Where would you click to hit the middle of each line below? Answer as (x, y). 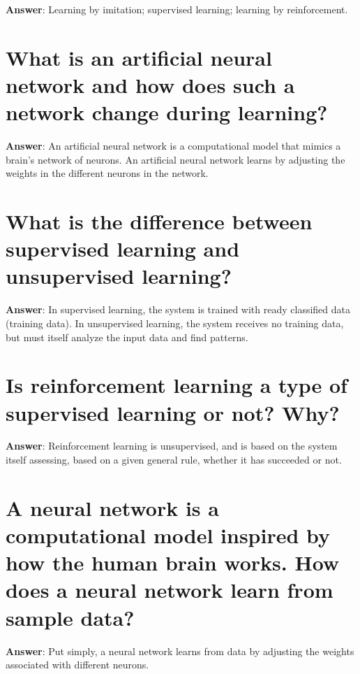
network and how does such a (150, 84)
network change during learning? (167, 112)
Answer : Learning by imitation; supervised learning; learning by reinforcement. (177, 9)
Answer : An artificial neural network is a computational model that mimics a (173, 146)
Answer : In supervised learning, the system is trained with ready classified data (178, 309)
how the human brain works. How (173, 562)
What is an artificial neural (139, 57)
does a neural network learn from (170, 590)
